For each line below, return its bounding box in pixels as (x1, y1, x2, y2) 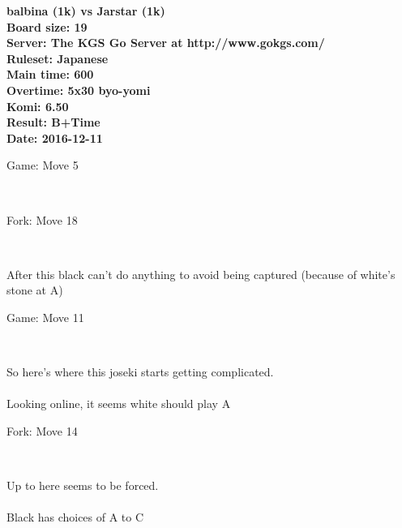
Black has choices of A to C (6, 509, 144, 526)
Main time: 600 (6, 66, 94, 83)
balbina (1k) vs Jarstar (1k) (6, 2, 165, 19)
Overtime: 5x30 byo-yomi (6, 81, 151, 98)
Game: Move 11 (6, 308, 84, 325)
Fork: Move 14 (6, 422, 78, 439)
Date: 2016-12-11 (6, 129, 103, 146)
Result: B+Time (6, 114, 100, 131)
